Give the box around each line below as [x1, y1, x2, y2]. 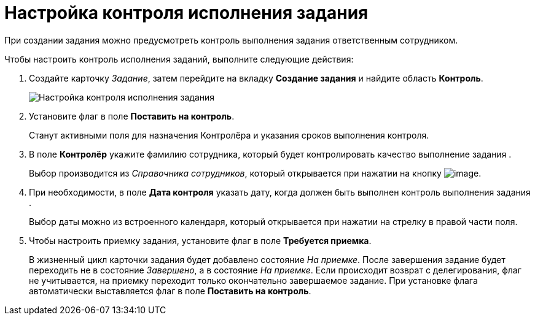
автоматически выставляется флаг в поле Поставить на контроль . [29, 285, 311, 296]
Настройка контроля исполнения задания [4, 2, 369, 23]
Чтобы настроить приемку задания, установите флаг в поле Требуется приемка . [29, 235, 372, 246]
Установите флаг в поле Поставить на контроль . [29, 110, 235, 121]
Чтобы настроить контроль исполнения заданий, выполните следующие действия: [4, 53, 354, 64]
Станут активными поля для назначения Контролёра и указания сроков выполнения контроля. [29, 129, 429, 140]
